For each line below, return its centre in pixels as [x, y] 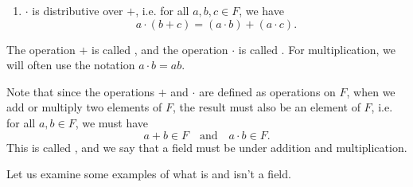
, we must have [112, 122]
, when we [371, 91]
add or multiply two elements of [84, 107]
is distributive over [78, 10]
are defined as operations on [267, 91]
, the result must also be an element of [267, 107]
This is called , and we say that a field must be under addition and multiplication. [207, 147]
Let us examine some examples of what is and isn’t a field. [149, 174]
